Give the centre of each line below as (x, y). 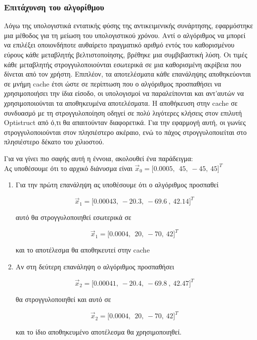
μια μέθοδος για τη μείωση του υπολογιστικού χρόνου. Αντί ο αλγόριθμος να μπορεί (125, 35)
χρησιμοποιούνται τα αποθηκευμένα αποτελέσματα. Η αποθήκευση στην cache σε (121, 103)
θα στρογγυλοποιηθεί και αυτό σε (63, 299)
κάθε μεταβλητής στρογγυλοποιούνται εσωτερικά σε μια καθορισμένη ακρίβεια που (123, 64)
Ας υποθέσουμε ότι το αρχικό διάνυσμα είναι (68, 168)
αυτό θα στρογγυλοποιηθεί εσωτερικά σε (73, 217)
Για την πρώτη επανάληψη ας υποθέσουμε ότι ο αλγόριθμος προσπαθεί (117, 185)
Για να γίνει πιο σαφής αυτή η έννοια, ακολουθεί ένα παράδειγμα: (99, 158)
